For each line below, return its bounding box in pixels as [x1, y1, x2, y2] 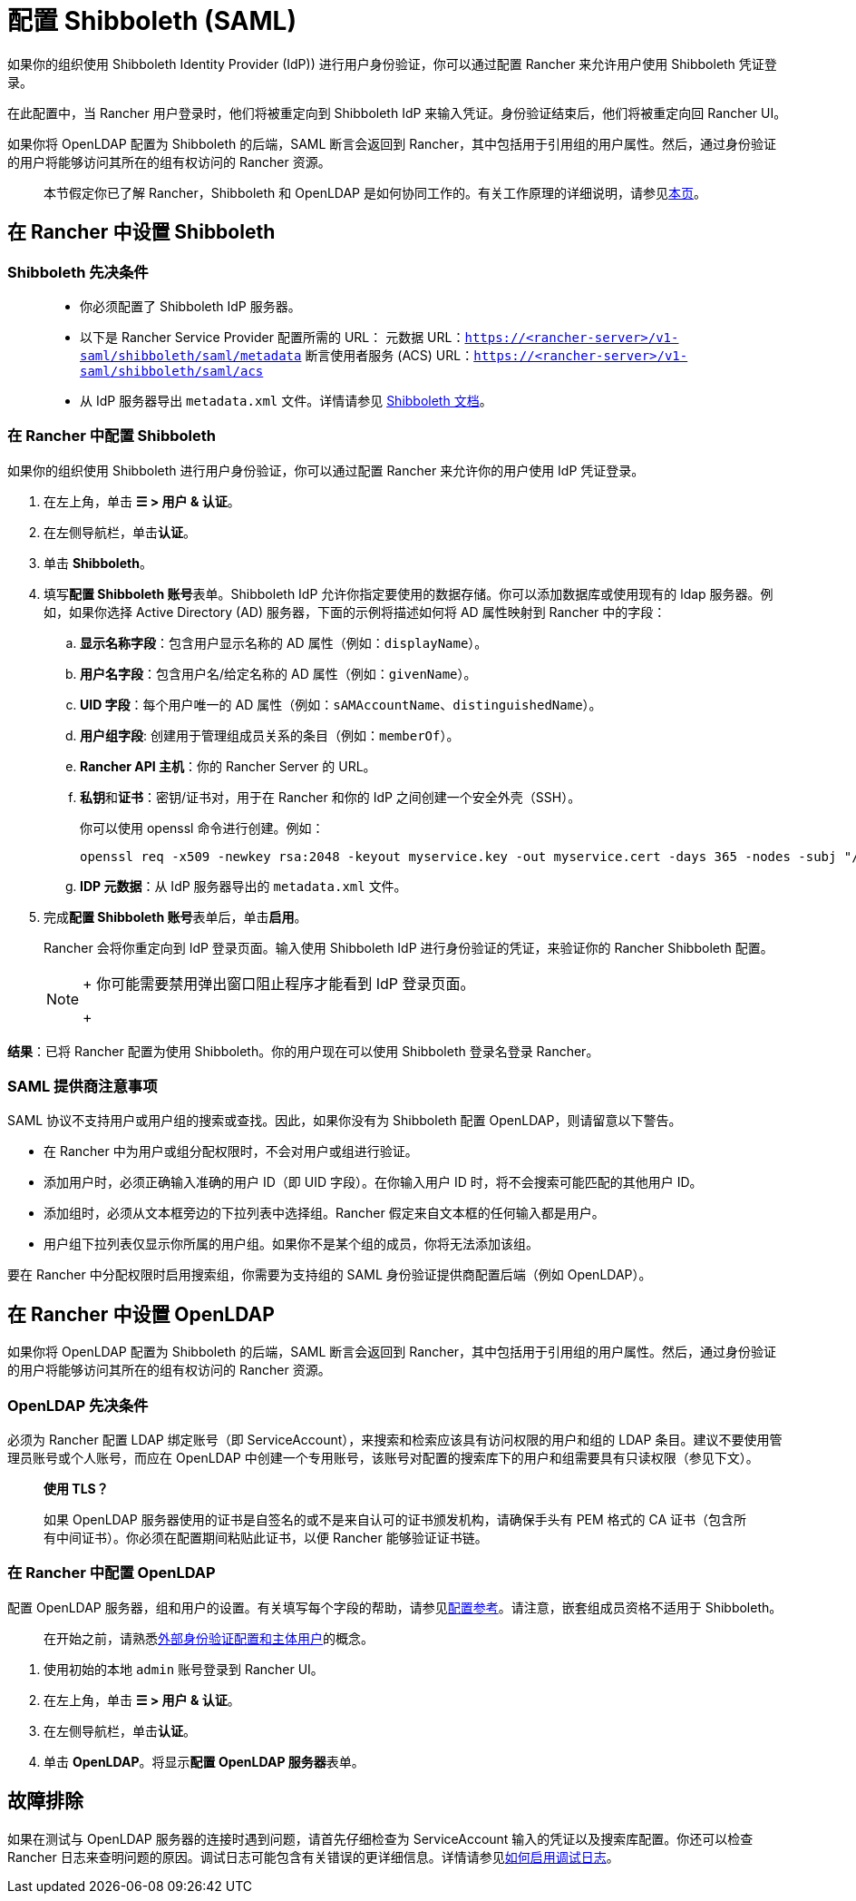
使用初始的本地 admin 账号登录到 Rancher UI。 [44, 1661, 324, 1677]
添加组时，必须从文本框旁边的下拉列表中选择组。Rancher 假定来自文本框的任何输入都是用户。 [44, 1205, 605, 1221]
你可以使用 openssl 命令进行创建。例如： [80, 819, 325, 836]
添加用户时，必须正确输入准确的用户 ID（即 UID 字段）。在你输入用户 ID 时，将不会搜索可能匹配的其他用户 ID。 [44, 1174, 703, 1191]
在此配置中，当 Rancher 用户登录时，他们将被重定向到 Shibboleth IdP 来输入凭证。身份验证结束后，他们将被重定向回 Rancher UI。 [7, 104, 787, 121]
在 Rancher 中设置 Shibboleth [7, 220, 276, 244]
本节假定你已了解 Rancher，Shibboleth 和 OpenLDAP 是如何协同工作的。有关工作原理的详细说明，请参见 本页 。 [44, 184, 706, 201]
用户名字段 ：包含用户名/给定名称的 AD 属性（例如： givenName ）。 [80, 665, 477, 681]
